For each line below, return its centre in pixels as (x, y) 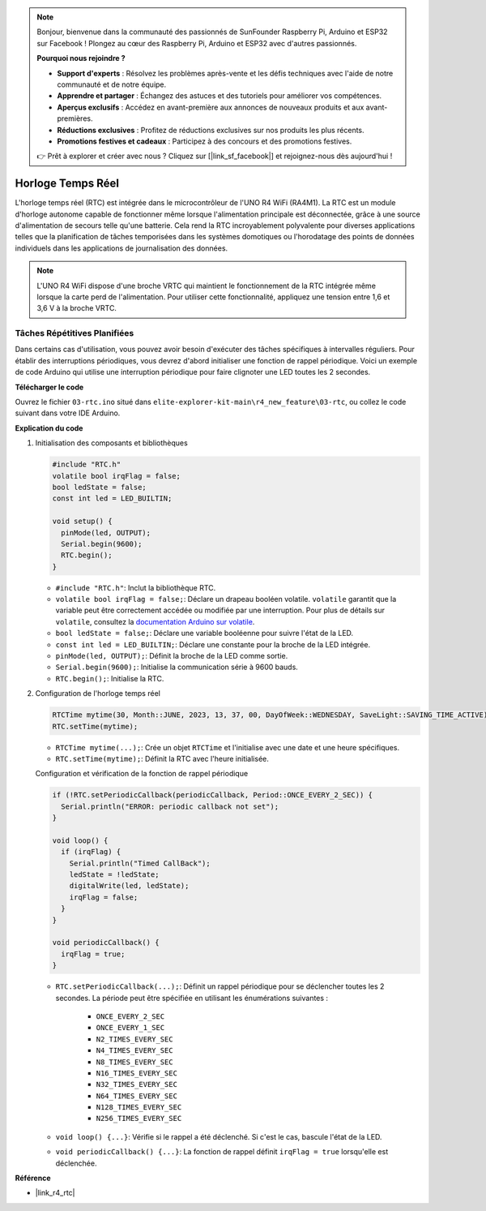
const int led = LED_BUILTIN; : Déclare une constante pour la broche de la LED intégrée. (213, 644)
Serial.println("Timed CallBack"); (140, 863)
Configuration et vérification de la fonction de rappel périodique (142, 774)
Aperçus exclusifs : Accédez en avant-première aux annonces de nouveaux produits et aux (211, 107)
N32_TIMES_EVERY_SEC (137, 1084)
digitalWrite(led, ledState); (129, 886)
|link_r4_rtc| (55, 1193)
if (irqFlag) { (91, 852)
